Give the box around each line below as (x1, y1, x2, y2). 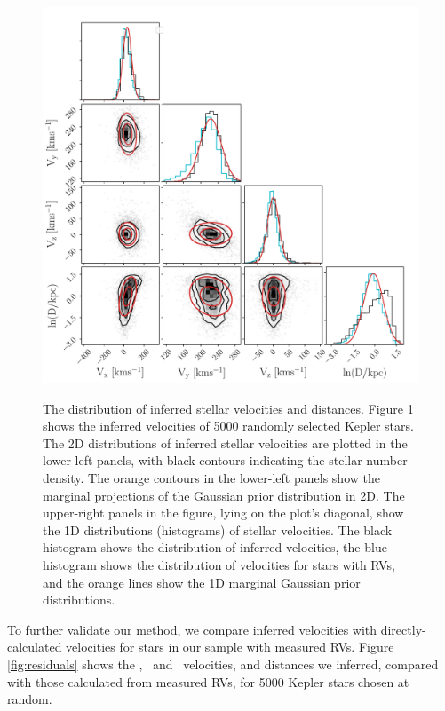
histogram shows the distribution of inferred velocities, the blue (43, 538, 387, 557)
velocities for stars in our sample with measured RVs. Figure (66, 637, 394, 656)
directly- (380, 620, 426, 638)
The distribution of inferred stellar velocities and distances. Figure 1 (43, 399, 414, 417)
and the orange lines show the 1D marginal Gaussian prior (43, 573, 361, 591)
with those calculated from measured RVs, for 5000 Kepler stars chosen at (7, 672, 409, 691)
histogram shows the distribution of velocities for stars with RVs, (43, 555, 395, 573)
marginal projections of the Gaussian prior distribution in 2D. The (43, 486, 405, 504)
